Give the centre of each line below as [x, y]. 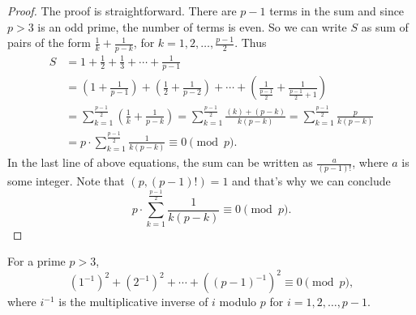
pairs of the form [49, 43]
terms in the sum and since [337, 11]
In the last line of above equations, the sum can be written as [160, 162]
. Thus [251, 43]
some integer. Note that [66, 181]
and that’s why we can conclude [311, 181]
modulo [238, 302]
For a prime [36, 261]
